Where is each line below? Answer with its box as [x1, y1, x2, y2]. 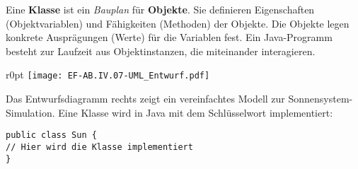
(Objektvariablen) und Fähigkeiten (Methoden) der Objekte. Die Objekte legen [6, 16, 350, 30]
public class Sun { [6, 130, 97, 141]
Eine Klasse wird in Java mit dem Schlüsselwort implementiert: [58, 105, 333, 120]
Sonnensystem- [288, 91, 353, 106]
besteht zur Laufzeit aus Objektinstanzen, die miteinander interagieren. [6, 43, 316, 58]
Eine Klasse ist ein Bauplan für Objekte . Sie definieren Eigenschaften [6, 2, 315, 16]
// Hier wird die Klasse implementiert [6, 141, 193, 152]
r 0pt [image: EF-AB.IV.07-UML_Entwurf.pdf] [6, 67, 210, 82]
